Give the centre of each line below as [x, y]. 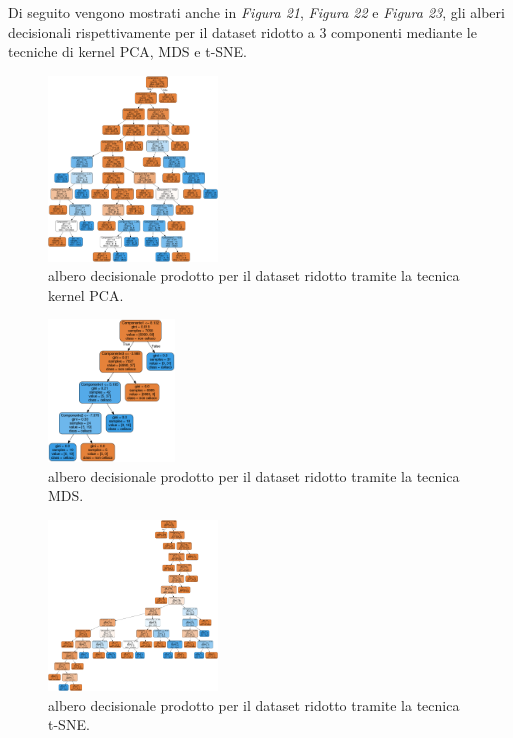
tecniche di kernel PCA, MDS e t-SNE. [128, 51]
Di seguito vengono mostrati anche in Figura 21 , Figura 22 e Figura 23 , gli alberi [256, 12]
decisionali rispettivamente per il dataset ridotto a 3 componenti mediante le [242, 31]
